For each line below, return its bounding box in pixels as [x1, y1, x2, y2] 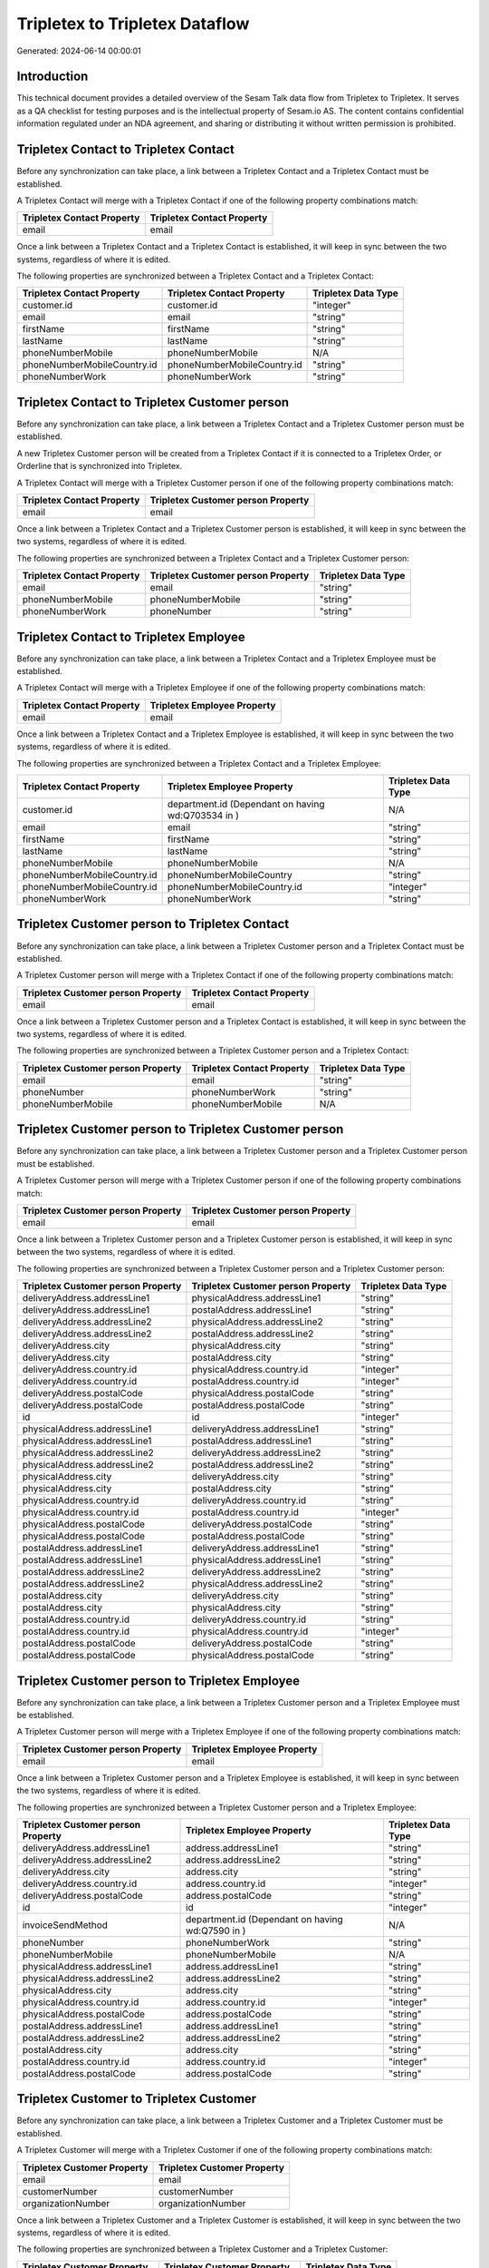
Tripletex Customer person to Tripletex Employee [16, 1673, 301, 1688]
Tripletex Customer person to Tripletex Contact [16, 916, 290, 932]
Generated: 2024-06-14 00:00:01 [16, 45, 142, 56]
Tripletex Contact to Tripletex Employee [16, 629, 246, 644]
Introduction [16, 69, 89, 84]
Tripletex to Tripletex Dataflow [16, 14, 250, 34]
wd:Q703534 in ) [167, 808, 240, 821]
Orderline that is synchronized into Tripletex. [16, 461, 183, 472]
